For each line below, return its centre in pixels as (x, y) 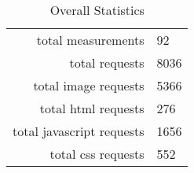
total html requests (92, 108)
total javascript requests (79, 131)
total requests (107, 63)
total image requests (89, 85)
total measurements (90, 40)
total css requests (97, 154)
